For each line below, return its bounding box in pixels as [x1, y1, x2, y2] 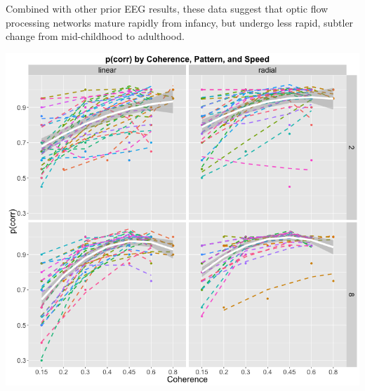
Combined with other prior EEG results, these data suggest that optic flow [6, 1, 328, 15]
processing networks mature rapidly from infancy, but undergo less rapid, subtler [6, 15, 354, 29]
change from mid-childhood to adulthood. [6, 29, 185, 43]
